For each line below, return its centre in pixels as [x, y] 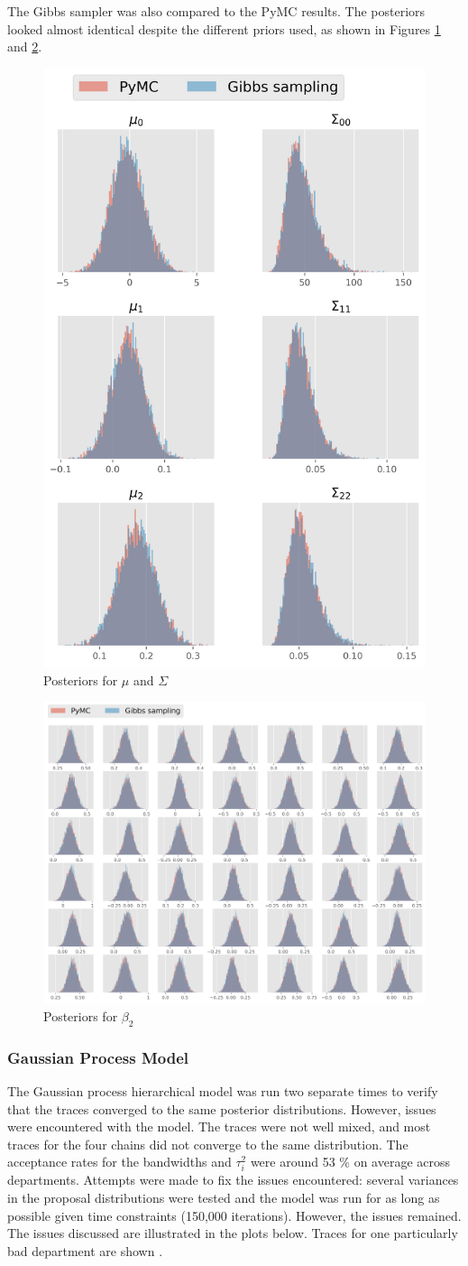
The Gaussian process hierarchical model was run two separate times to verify [223, 1090]
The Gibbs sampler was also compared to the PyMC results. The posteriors [216, 11]
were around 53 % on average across [350, 1162]
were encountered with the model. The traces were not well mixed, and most [219, 1126]
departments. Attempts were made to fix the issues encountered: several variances [233, 1180]
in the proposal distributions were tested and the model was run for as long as [224, 1198]
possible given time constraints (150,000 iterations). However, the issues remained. [234, 1215]
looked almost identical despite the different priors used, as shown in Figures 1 [224, 28]
